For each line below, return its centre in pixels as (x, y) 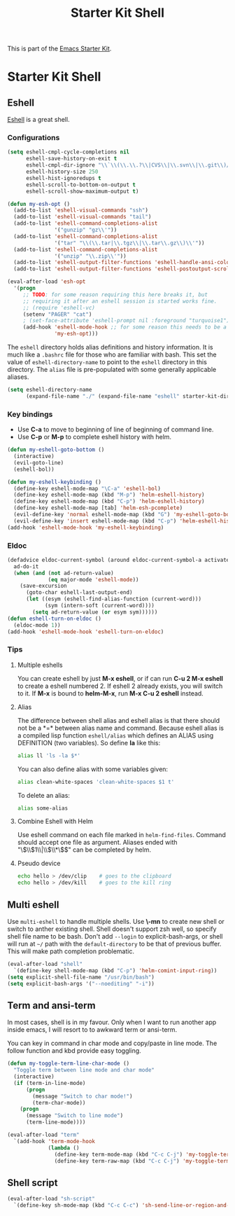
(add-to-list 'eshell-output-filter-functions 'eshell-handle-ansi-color (123, 263)
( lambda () (64, 1148)
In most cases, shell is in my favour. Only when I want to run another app (112, 1022)
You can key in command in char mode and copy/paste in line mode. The (112, 1043)
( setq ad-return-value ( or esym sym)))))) (95, 612)
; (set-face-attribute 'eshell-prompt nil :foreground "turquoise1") (126, 321)
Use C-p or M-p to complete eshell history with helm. (94, 437)
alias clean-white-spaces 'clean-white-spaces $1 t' (96, 782)
